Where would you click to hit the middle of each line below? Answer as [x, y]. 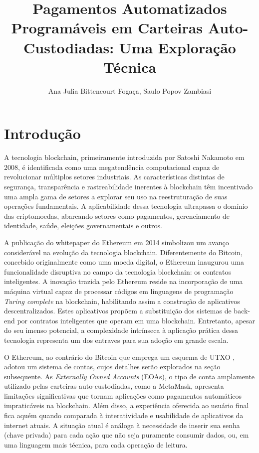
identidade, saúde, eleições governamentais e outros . [83, 226]
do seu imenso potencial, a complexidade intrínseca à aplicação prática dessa [121, 330]
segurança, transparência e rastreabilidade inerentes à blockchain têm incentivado [129, 186]
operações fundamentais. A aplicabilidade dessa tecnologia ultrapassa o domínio [126, 206]
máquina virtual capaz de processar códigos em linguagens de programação [119, 291]
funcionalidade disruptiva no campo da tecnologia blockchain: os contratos [118, 271]
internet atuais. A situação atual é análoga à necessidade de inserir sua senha [122, 425]
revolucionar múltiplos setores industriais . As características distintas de [114, 177]
